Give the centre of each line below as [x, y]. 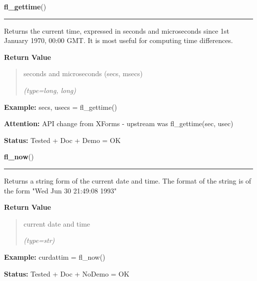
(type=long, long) [50, 90]
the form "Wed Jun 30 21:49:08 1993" [61, 190]
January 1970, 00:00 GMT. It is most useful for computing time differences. [119, 40]
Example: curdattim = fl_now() [55, 257]
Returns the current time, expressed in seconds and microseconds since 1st [117, 30]
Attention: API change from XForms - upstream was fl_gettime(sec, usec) [119, 123]
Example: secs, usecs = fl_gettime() [61, 107]
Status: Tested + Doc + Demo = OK [63, 140]
